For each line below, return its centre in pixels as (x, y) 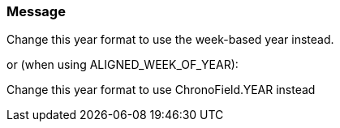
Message (36, 11)
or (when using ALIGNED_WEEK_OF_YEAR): (123, 65)
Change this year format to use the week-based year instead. (170, 40)
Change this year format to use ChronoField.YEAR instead (161, 90)
